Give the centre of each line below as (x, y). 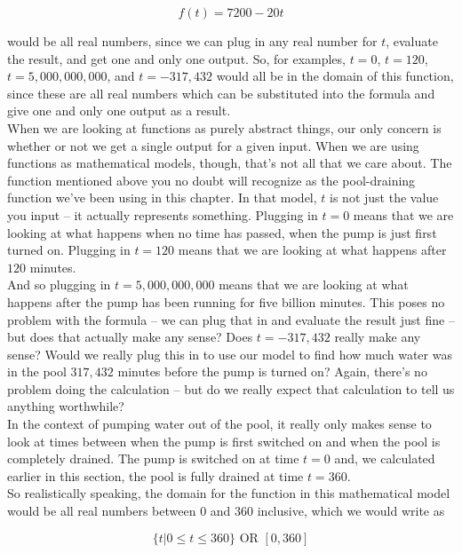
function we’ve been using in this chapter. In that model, (162, 197)
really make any (378, 337)
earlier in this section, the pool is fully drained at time (155, 475)
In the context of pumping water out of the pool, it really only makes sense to (219, 424)
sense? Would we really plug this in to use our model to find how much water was (230, 354)
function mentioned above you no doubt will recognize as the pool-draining (211, 180)
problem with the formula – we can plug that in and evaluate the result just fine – (231, 319)
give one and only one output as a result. (119, 111)
